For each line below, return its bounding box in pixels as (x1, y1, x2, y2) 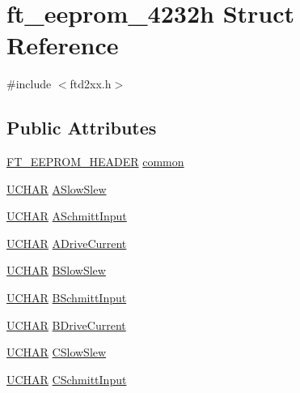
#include (6, 75, 52, 92)
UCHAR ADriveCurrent (6, 234, 127, 251)
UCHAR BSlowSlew (6, 262, 106, 279)
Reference (6, 28, 119, 62)
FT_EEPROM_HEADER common (6, 153, 184, 170)
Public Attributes (6, 115, 157, 140)
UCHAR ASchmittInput (6, 207, 127, 224)
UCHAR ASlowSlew (6, 180, 107, 197)
